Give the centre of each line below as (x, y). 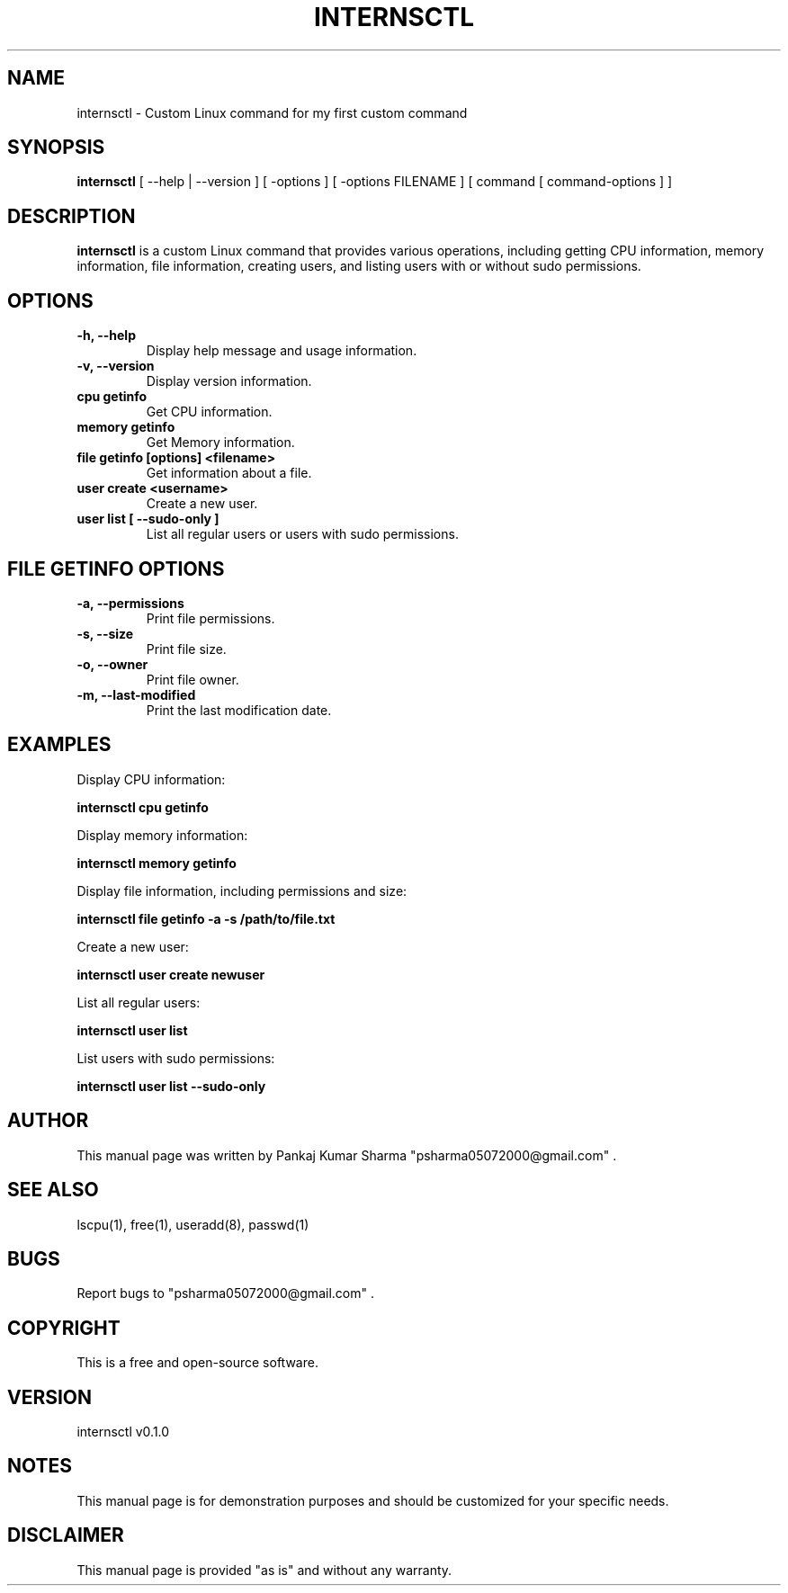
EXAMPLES (59, 745)
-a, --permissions (130, 603)
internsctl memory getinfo (157, 863)
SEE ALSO (53, 1190)
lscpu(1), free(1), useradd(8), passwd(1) (193, 1224)
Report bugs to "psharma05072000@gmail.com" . (225, 1293)
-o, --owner (112, 664)
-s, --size (105, 633)
